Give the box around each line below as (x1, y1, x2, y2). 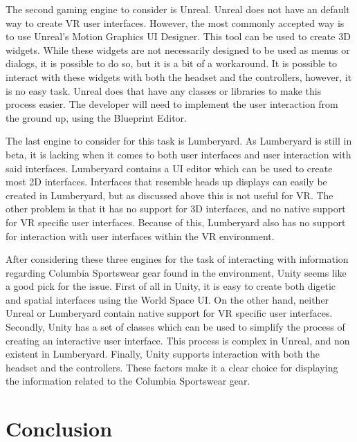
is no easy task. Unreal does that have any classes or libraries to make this (6, 83, 322, 98)
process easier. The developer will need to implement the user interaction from (6, 97, 338, 111)
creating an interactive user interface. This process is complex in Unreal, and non (6, 333, 350, 347)
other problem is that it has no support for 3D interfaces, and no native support (6, 201, 346, 216)
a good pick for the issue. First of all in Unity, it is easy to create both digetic (6, 279, 336, 293)
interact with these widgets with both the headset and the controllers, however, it (6, 69, 352, 84)
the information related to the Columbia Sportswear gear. (6, 374, 250, 388)
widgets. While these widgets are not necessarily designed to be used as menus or (6, 42, 350, 57)
